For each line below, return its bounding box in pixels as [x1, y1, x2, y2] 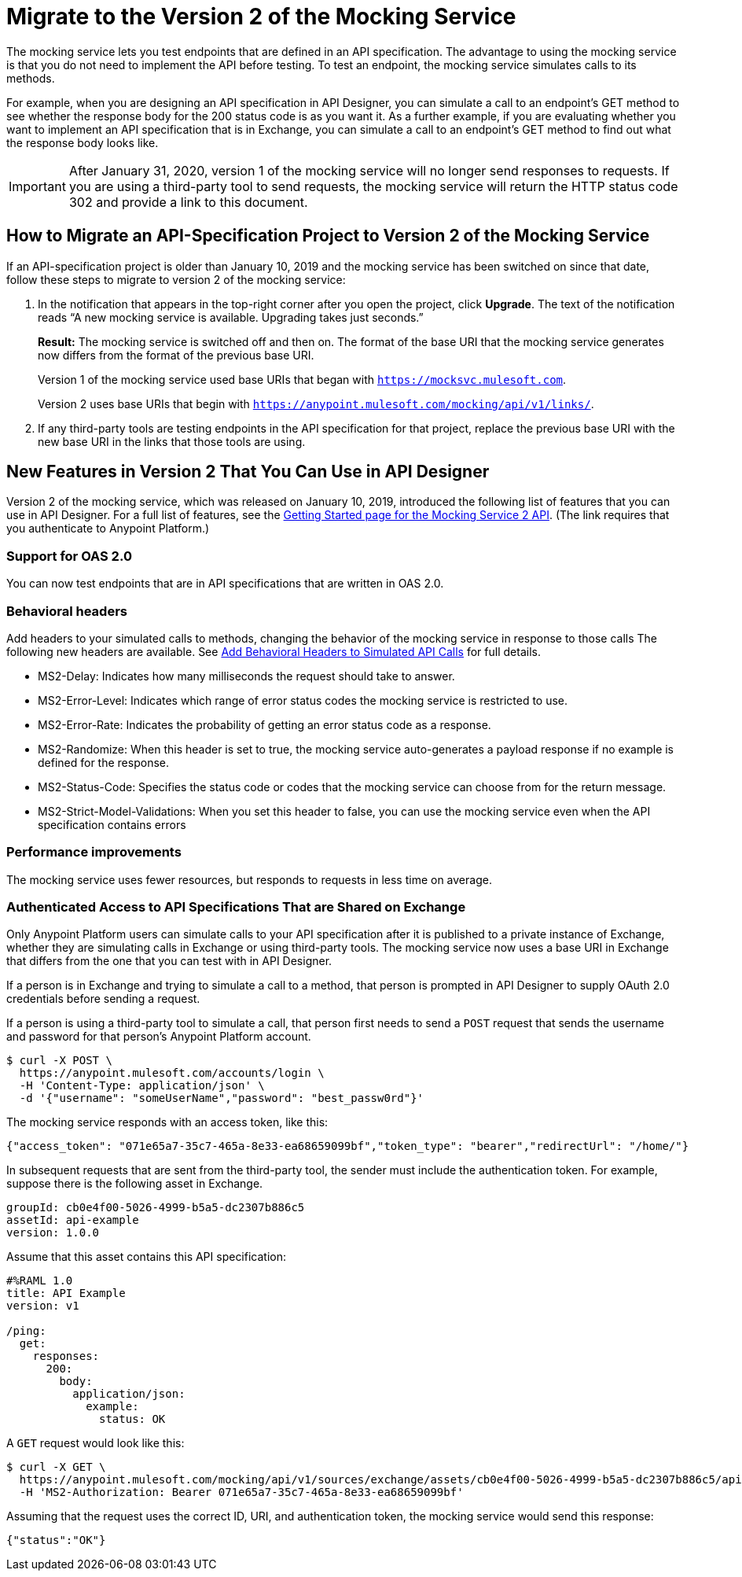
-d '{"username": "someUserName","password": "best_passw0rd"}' [19, 1092, 424, 1105]
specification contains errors [38, 817, 186, 831]
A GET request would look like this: [6, 1436, 185, 1450]
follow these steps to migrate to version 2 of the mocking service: [6, 272, 346, 286]
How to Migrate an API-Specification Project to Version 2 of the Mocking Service [6, 226, 650, 246]
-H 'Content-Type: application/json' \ [19, 1079, 265, 1092]
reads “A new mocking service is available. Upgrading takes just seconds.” [38, 310, 424, 324]
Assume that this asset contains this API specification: [6, 1250, 287, 1264]
